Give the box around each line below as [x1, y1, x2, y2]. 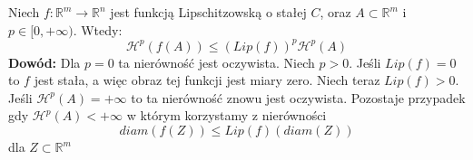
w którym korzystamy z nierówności [126, 106, 327, 125]
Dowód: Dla [8, 52, 81, 71]
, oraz [320, 3, 351, 21]
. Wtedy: [73, 20, 123, 39]
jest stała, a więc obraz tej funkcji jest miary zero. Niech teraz [34, 71, 380, 89]
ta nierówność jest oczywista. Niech [118, 52, 315, 71]
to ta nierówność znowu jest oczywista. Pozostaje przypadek [131, 88, 466, 107]
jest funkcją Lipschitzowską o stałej [110, 3, 307, 21]
